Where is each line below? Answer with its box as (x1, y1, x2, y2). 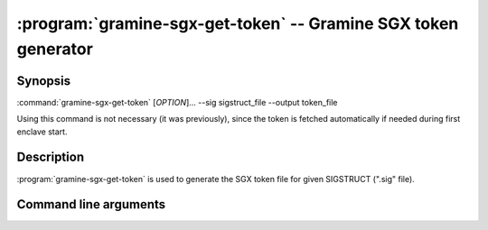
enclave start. (16, 126, 68, 137)
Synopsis (16, 73, 71, 88)
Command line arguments (16, 197, 166, 212)
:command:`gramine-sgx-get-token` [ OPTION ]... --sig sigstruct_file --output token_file (16, 97, 338, 107)
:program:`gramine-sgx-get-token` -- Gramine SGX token (16, 14, 459, 33)
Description (16, 150, 85, 165)
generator (16, 39, 94, 59)
